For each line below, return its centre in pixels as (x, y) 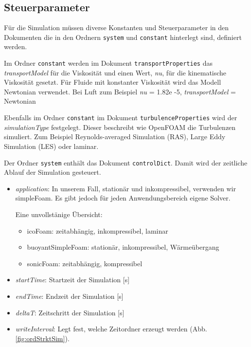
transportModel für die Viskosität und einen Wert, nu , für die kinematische (115, 72)
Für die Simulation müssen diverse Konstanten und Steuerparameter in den (117, 27)
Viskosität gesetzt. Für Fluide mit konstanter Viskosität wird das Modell (113, 82)
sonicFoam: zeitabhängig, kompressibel (85, 263)
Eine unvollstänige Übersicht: (59, 214)
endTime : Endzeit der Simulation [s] (69, 296)
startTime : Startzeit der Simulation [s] (72, 280)
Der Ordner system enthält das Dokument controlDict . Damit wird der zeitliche (126, 162)
